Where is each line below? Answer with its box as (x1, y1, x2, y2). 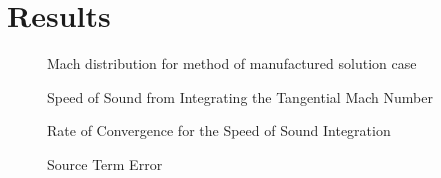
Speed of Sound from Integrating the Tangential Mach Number (47, 86, 433, 107)
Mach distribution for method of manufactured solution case (47, 53, 417, 74)
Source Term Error (47, 153, 163, 174)
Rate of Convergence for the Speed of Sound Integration (47, 120, 391, 141)
